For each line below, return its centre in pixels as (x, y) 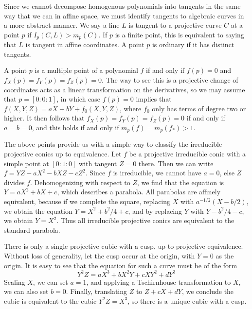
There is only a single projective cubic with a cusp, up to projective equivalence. (124, 246)
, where (130, 108)
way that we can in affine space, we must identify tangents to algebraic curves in (124, 15)
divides (14, 182)
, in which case (79, 99)
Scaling (15, 282)
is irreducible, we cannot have (157, 173)
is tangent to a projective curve (175, 25)
